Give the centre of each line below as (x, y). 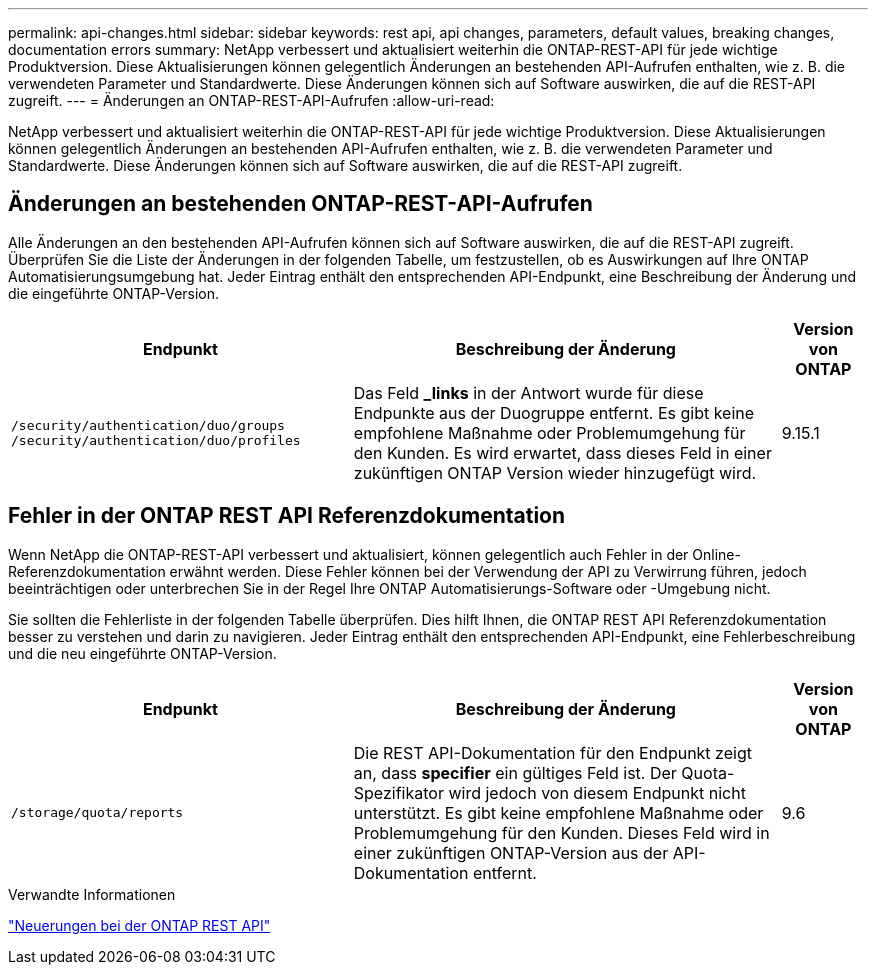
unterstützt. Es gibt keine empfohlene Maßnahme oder (558, 812)
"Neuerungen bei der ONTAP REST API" (139, 925)
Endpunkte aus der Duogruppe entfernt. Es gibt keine (554, 412)
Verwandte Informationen (92, 894)
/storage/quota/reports (97, 813)
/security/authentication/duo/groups (148, 425)
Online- (716, 554)
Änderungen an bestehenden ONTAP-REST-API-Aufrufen (300, 204)
